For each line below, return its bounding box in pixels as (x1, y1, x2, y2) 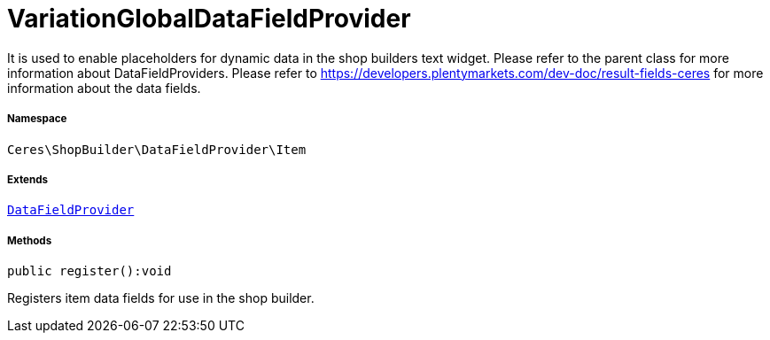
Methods (7, 234, 52, 247)
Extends (7, 173, 49, 186)
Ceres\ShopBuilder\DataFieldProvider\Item (7, 142, 307, 157)
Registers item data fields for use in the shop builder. (7, 290, 315, 306)
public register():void (7, 264, 172, 279)
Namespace (7, 112, 67, 126)
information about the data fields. (7, 80, 201, 96)
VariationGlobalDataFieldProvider (7, 4, 411, 34)
